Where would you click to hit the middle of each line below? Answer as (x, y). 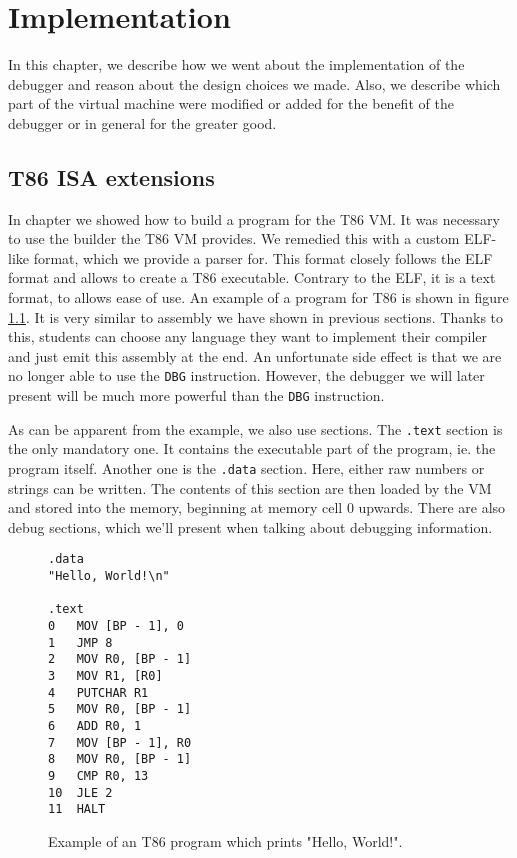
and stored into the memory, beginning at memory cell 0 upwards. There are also (257, 507)
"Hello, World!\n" (109, 576)
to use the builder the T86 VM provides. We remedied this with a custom (234, 238)
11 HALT (77, 809)
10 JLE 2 (80, 792)
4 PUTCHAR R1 (98, 692)
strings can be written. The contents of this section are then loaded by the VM (250, 487)
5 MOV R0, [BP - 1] (120, 709)
